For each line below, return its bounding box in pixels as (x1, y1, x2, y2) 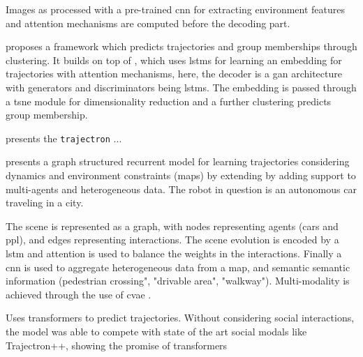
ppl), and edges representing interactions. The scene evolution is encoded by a (6, 232, 339, 247)
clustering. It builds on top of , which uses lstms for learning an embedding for (6, 52, 342, 67)
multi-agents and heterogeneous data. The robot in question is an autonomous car (6, 181, 357, 196)
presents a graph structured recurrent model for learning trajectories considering (6, 154, 350, 169)
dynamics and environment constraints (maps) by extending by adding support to (6, 168, 356, 182)
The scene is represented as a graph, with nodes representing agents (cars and (6, 218, 339, 233)
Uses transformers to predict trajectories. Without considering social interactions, (6, 310, 355, 325)
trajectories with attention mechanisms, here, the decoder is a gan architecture (6, 66, 342, 81)
